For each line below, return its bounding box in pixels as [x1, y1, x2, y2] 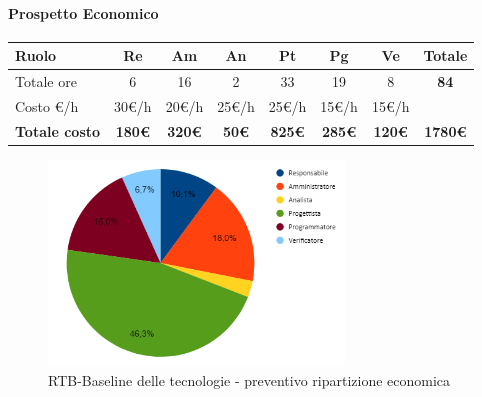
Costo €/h [15, 95, 79, 116]
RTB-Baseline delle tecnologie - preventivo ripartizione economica [48, 369, 451, 390]
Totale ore [15, 71, 77, 92]
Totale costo [15, 120, 101, 141]
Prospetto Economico [8, 2, 159, 23]
